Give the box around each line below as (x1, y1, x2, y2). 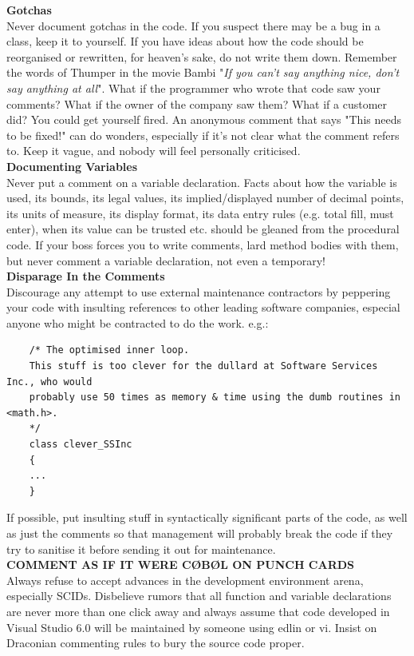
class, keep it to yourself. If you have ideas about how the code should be (6, 33, 364, 50)
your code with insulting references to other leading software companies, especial (6, 299, 400, 316)
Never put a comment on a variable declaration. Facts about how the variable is (6, 173, 397, 190)
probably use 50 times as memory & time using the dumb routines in (29, 392, 400, 404)
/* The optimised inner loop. (29, 344, 190, 356)
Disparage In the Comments (6, 268, 165, 284)
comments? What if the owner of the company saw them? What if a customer (6, 95, 388, 112)
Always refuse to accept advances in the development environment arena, (6, 571, 364, 588)
